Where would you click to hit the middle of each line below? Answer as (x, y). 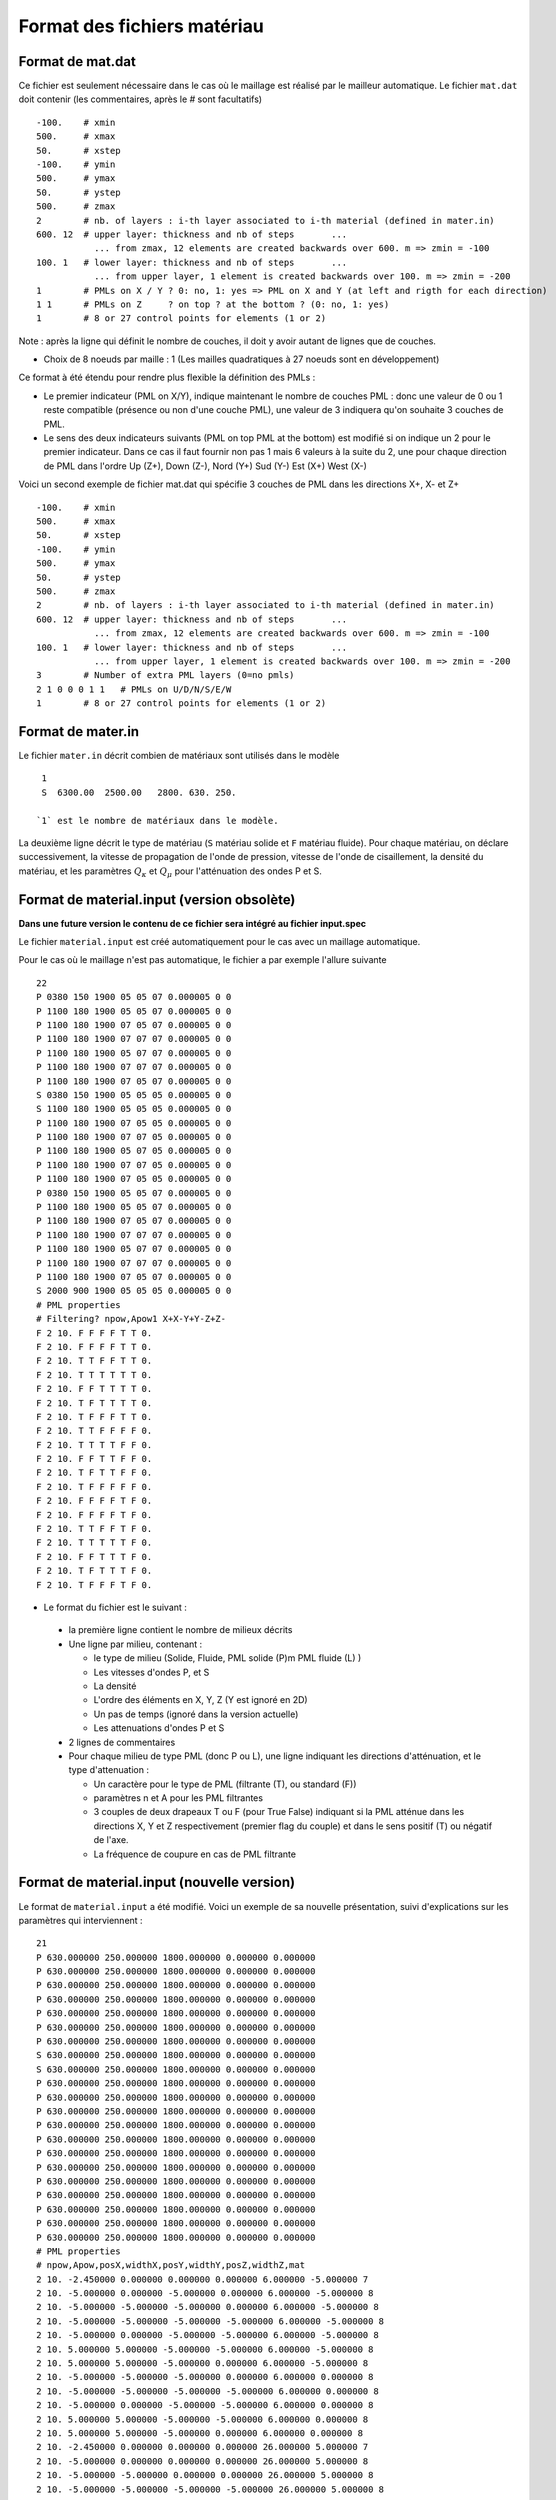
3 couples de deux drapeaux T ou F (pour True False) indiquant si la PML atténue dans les (279, 1812)
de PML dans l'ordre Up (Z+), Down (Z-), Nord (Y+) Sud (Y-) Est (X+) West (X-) (205, 466)
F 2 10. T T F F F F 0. (94, 1431)
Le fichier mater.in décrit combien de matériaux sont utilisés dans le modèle (179, 755)
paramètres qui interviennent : (81, 1920)
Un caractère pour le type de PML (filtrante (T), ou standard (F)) (225, 1784)
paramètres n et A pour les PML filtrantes (178, 1798)
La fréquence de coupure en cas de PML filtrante (195, 1854)
